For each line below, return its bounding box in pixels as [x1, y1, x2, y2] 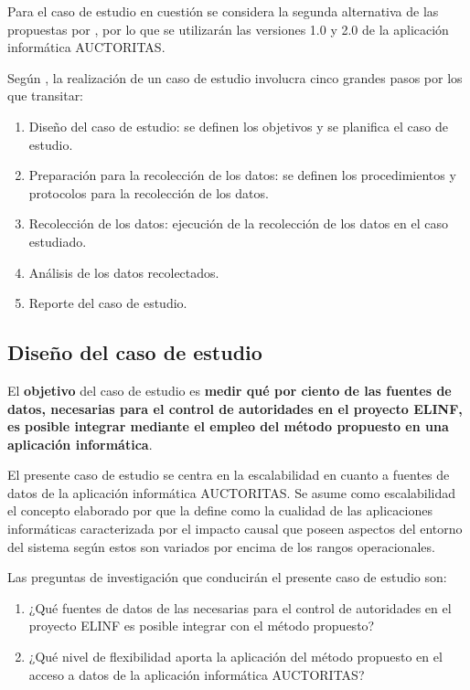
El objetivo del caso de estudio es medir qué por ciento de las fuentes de [7, 380, 452, 399]
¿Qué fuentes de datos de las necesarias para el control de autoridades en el [28, 598, 452, 617]
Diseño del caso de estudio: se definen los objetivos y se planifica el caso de [28, 116, 448, 135]
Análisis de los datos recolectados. [28, 262, 219, 281]
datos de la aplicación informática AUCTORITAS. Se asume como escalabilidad [7, 483, 456, 502]
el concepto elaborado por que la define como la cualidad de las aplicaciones [7, 501, 433, 520]
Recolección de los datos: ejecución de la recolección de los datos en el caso [28, 214, 449, 233]
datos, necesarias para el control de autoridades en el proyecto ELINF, [7, 398, 463, 418]
